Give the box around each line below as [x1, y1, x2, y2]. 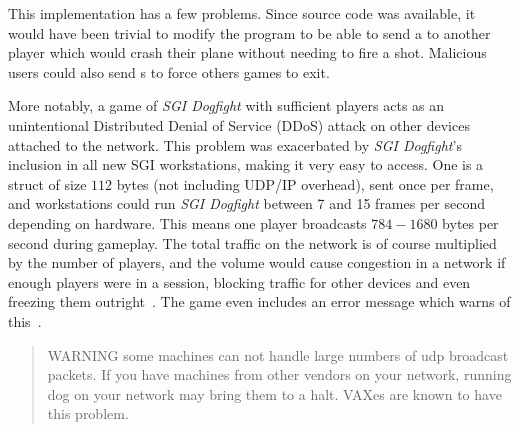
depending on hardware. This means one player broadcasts [8, 212, 367, 233]
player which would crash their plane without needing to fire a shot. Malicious [8, 42, 487, 63]
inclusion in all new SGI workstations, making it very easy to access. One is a [8, 154, 484, 175]
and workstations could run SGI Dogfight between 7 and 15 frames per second [8, 193, 485, 214]
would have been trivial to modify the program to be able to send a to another [8, 22, 491, 43]
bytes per [442, 212, 499, 233]
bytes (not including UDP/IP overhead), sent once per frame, [116, 173, 494, 194]
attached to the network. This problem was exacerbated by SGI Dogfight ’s [8, 134, 462, 155]
